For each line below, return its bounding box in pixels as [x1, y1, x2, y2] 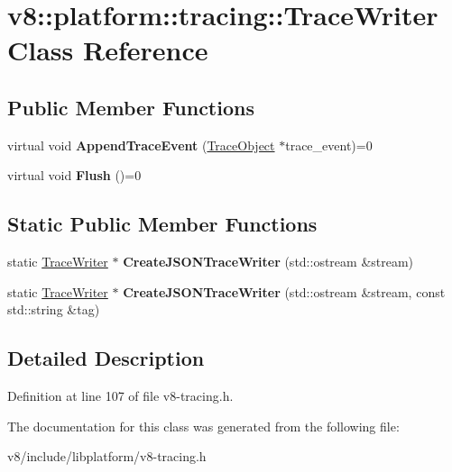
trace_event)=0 [285, 135, 373, 154]
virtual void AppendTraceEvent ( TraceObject [7, 135, 275, 154]
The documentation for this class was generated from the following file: [7, 416, 400, 435]
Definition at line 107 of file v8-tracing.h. [7, 386, 234, 405]
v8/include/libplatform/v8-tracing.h [7, 447, 207, 466]
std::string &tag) [7, 300, 100, 319]
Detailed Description [7, 344, 205, 372]
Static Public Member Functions [7, 210, 318, 238]
